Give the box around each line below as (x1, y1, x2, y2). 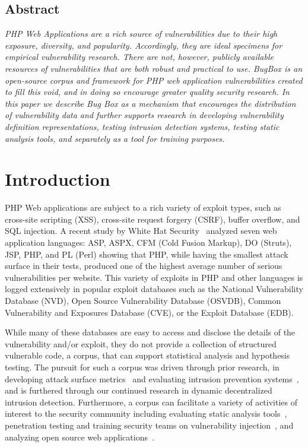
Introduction (5, 167, 110, 191)
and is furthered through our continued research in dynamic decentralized (5, 384, 272, 397)
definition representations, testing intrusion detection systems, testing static (5, 120, 280, 132)
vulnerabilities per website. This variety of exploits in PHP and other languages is (5, 271, 303, 283)
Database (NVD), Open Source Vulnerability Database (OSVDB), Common (5, 294, 281, 307)
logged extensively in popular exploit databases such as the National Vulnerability (5, 283, 303, 295)
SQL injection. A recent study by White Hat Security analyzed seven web (5, 224, 277, 237)
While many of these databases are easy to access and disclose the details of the (5, 326, 296, 338)
